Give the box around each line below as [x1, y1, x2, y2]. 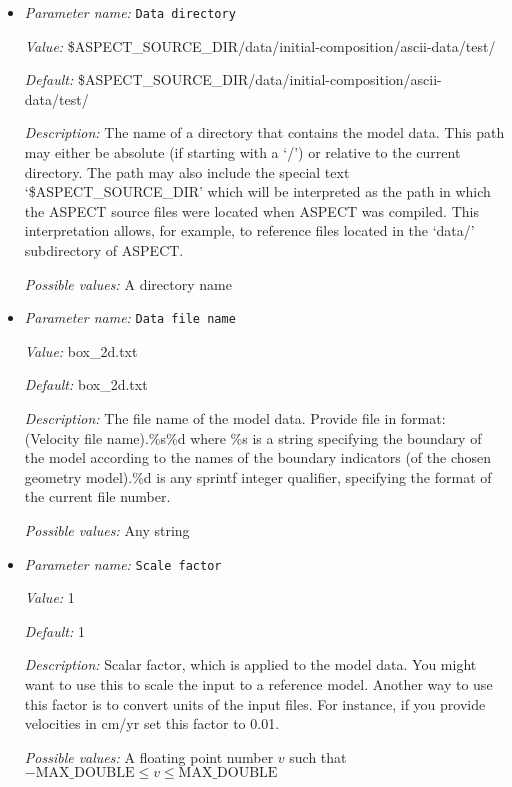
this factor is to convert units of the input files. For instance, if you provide [24, 693, 486, 714]
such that [289, 746, 347, 767]
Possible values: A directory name [24, 273, 232, 294]
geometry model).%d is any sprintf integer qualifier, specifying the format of [24, 466, 492, 487]
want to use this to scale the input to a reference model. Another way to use [24, 674, 493, 695]
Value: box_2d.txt [24, 340, 138, 361]
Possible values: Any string [24, 520, 190, 540]
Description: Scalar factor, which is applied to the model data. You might [24, 654, 477, 675]
